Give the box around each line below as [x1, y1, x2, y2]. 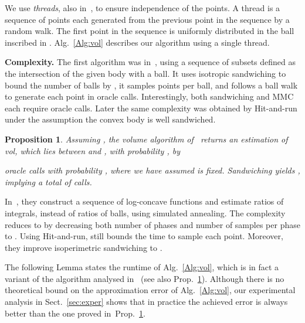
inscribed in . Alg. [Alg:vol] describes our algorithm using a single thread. [5, 36, 270, 48]
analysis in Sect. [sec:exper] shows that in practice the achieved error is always [5, 295, 288, 308]
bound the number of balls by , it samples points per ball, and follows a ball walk [5, 79, 298, 91]
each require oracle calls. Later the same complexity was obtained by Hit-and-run [5, 101, 297, 114]
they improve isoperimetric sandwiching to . [5, 241, 162, 253]
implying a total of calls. [5, 175, 92, 188]
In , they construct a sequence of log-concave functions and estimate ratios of [5, 195, 284, 208]
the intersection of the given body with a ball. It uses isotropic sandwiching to [5, 67, 286, 79]
